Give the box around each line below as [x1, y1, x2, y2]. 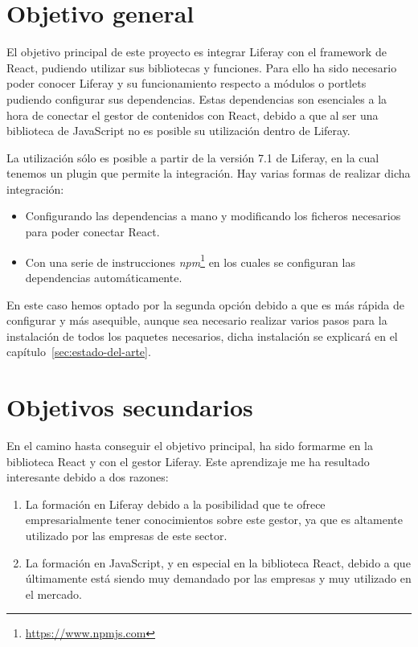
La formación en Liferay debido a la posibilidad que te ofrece [25, 495, 326, 512]
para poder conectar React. [25, 223, 160, 240]
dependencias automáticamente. [25, 268, 182, 285]
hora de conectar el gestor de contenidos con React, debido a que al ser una [6, 106, 379, 123]
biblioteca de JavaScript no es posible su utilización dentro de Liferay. [6, 122, 350, 139]
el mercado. [25, 585, 82, 602]
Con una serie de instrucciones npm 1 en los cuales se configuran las [25, 251, 355, 270]
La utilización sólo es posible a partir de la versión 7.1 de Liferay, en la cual [6, 149, 379, 166]
